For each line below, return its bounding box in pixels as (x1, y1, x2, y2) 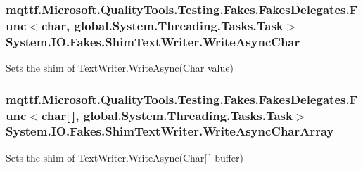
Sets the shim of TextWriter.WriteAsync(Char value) (6, 60, 234, 75)
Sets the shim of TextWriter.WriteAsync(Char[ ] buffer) (6, 150, 244, 164)
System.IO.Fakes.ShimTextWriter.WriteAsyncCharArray (6, 122, 334, 140)
